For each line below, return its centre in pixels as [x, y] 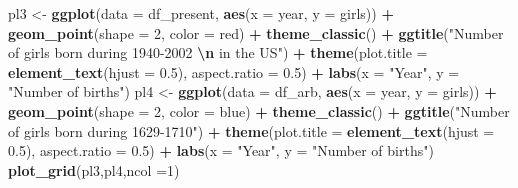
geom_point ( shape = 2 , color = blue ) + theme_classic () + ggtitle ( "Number [259, 110]
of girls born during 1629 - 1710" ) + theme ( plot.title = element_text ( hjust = [251, 130]
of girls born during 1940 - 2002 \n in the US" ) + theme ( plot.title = [218, 52]
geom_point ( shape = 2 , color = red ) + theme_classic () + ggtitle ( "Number [256, 32]
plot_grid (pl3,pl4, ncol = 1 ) [94, 169]
